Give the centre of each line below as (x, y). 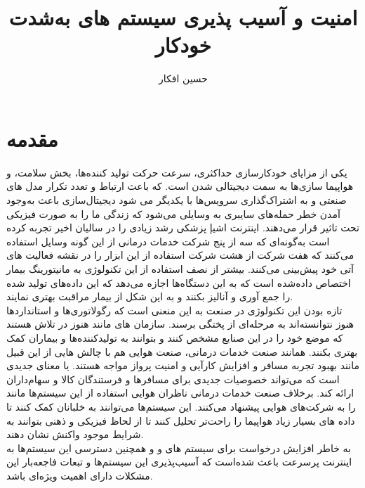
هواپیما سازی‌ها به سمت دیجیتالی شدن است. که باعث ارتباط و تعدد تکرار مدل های (180, 186)
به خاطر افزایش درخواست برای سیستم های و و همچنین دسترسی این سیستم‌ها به (179, 448)
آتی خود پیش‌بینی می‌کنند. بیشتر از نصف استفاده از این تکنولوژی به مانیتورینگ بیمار (180, 269)
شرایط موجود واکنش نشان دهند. (75, 434)
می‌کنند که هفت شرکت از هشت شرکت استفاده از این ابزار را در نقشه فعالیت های (180, 255)
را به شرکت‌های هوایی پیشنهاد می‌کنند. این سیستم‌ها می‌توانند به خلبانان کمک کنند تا (181, 406)
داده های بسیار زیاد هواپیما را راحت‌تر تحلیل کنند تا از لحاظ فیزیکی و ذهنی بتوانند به (181, 420)
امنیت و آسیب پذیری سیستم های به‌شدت (183, 17)
